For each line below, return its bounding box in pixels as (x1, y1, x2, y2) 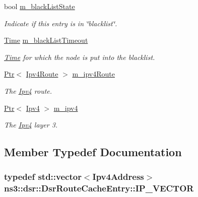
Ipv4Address (92, 170, 144, 183)
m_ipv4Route (72, 69, 115, 79)
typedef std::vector (4, 170, 82, 183)
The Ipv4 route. (4, 85, 52, 96)
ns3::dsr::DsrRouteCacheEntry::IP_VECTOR (4, 182, 194, 194)
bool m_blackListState (4, 1, 75, 11)
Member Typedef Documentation (4, 144, 182, 160)
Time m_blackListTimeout (4, 35, 88, 45)
